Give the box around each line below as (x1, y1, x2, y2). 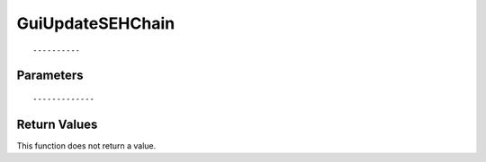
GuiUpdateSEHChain (16, 13, 175, 33)
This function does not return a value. (16, 140, 157, 151)
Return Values (16, 116, 98, 132)
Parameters (16, 68, 84, 83)
